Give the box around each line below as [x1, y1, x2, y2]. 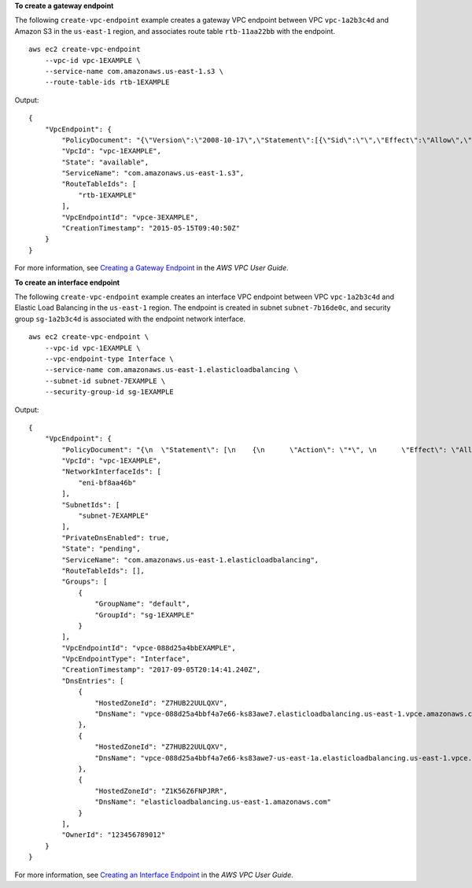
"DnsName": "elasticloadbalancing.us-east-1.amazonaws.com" [94, 798, 332, 806]
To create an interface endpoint [14, 278, 120, 287]
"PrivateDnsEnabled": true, [61, 533, 170, 542]
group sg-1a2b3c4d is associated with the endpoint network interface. [14, 314, 246, 323]
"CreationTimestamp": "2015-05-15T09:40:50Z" [61, 224, 240, 233]
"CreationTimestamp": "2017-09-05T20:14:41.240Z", [61, 665, 261, 674]
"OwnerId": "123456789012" [61, 831, 166, 839]
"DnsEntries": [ [61, 676, 124, 685]
